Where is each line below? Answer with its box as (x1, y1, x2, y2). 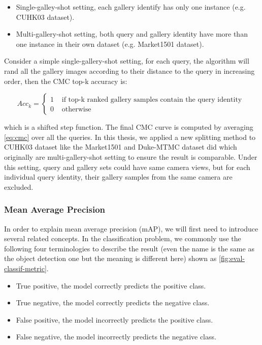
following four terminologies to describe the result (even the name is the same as (4, 243, 254, 253)
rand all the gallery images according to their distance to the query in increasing (4, 65, 255, 76)
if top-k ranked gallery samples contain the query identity (61, 96, 242, 104)
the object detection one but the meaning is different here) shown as (4, 253, 217, 264)
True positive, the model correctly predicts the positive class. (16, 280, 206, 291)
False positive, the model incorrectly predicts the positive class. (16, 314, 213, 325)
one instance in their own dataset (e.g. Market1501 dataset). (16, 38, 204, 49)
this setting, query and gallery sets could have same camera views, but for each (4, 161, 250, 172)
